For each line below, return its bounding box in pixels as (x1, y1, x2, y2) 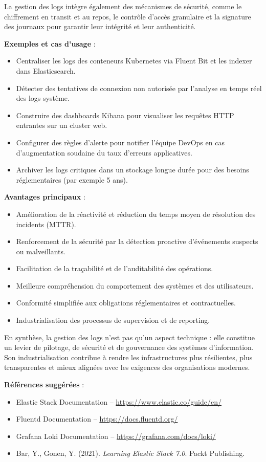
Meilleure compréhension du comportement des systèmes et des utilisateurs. (16, 280, 254, 291)
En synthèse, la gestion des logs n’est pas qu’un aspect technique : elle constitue (4, 332, 255, 342)
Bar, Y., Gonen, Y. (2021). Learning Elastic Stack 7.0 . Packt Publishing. (16, 448, 245, 458)
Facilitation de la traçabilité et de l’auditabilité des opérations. (16, 263, 213, 274)
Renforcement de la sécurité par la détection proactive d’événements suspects (16, 236, 258, 247)
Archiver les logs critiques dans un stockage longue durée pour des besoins (16, 164, 249, 175)
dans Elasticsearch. (16, 65, 76, 76)
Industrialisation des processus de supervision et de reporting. (16, 315, 210, 325)
